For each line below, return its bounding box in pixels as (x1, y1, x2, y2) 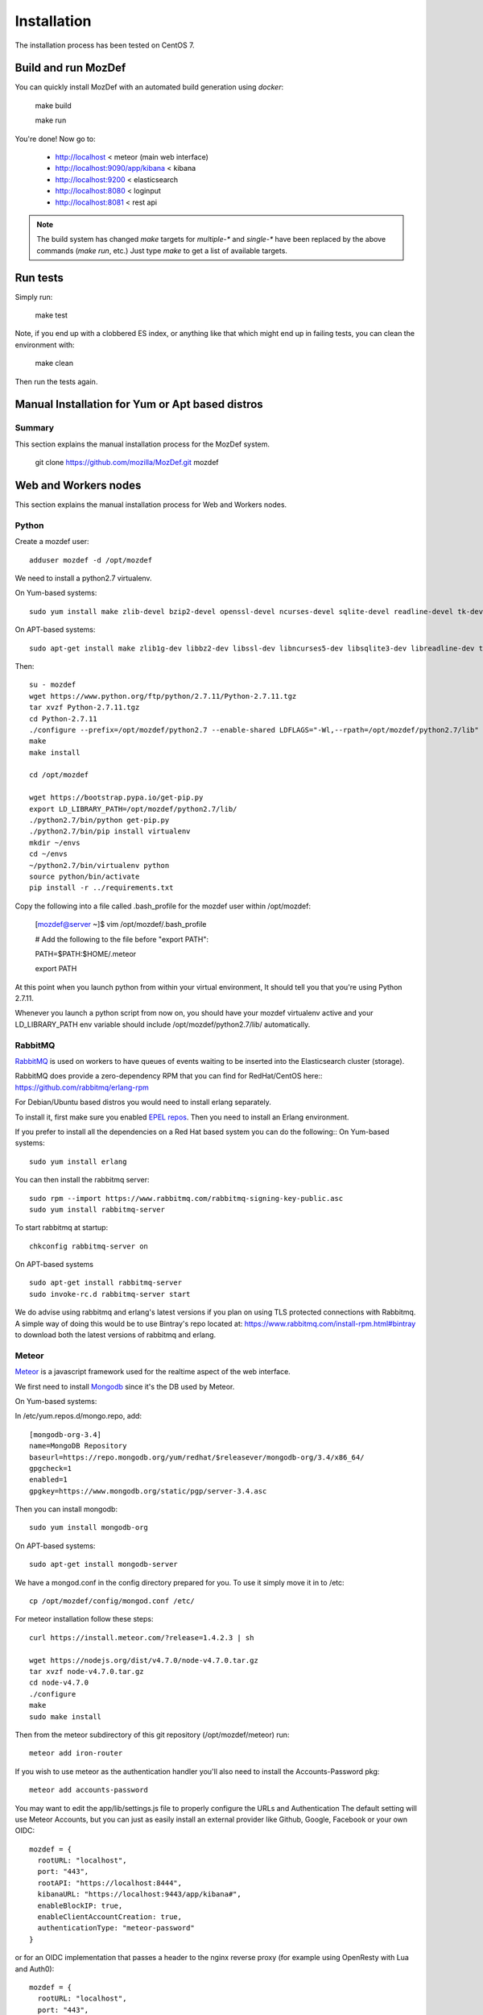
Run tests (14, 271, 64, 285)
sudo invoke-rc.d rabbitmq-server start (29, 1290, 191, 1298)
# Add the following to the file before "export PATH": (35, 934, 209, 944)
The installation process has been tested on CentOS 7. (14, 40, 195, 50)
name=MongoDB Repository (29, 1441, 127, 1451)
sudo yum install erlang (29, 1157, 127, 1166)
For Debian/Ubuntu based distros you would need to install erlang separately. (14, 1097, 271, 1107)
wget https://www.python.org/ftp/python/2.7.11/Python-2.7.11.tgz (29, 692, 297, 700)
